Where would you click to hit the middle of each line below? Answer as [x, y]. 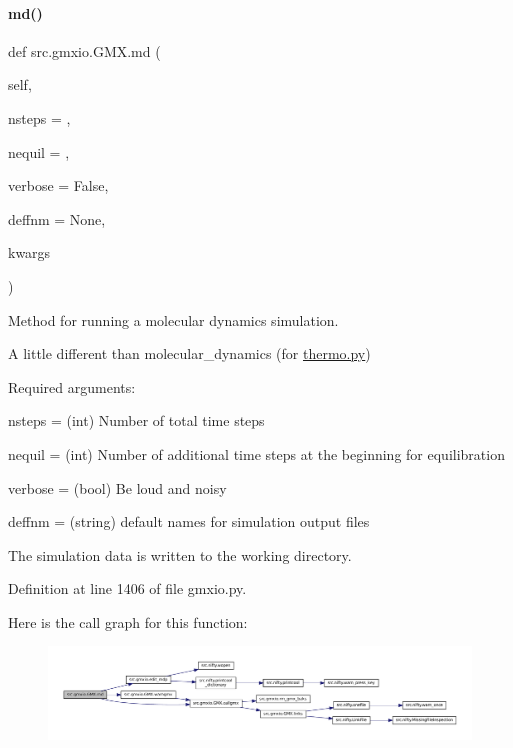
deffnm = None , [57, 218]
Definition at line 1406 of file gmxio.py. [127, 588]
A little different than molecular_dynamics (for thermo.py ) [189, 353]
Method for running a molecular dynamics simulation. [173, 319]
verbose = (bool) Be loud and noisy [117, 487]
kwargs [29, 252]
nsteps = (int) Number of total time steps [136, 420]
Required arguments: [72, 386]
